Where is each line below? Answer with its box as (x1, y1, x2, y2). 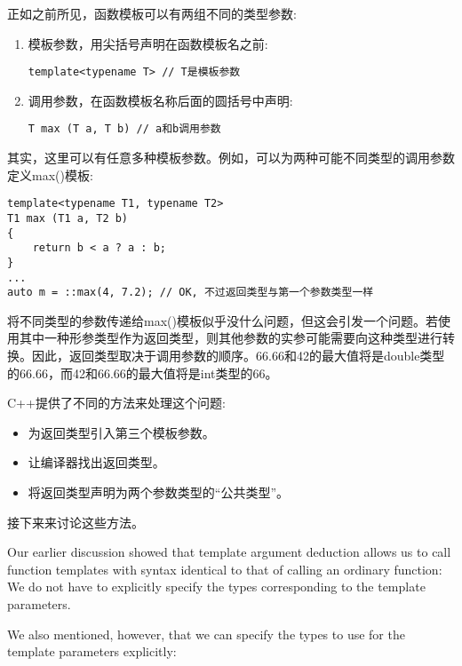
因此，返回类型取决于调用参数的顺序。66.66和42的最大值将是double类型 (31, 346, 445, 365)
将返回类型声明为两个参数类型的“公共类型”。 (28, 483, 290, 502)
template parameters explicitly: (7, 642, 177, 661)
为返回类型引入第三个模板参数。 (28, 423, 215, 441)
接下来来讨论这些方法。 (7, 512, 144, 531)
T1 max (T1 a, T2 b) (7, 211, 129, 225)
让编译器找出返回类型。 (28, 453, 165, 472)
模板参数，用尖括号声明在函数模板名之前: (28, 34, 268, 52)
